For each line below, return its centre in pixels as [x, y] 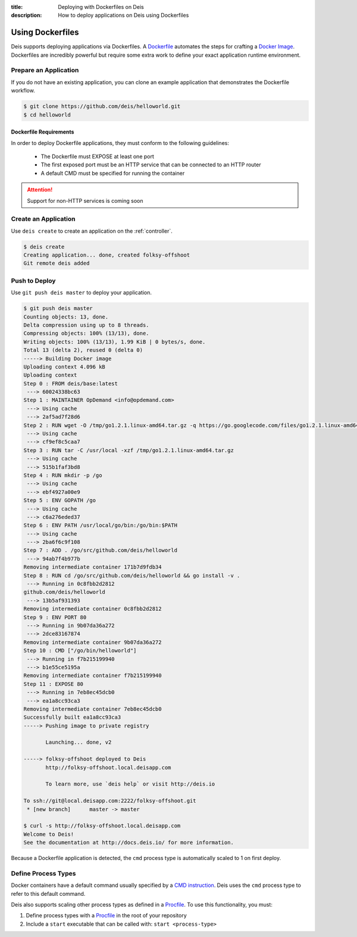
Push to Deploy [33, 280]
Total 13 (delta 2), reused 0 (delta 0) [83, 350]
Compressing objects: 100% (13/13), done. [86, 333]
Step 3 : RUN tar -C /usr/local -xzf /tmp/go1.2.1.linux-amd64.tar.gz [129, 450]
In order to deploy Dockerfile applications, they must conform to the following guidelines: [120, 143]
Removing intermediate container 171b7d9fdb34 [93, 567]
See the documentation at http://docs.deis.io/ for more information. [129, 843]
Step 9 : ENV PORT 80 [55, 617]
